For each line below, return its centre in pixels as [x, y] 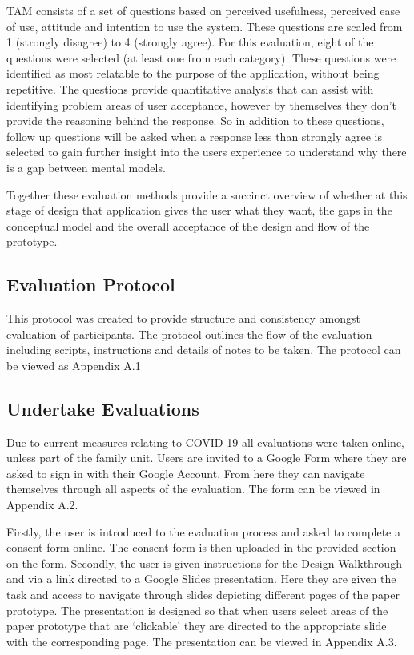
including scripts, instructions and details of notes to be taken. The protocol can [204, 350]
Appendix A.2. [42, 505]
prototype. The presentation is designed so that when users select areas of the [197, 610]
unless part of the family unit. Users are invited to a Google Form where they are [207, 458]
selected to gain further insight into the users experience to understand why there [207, 152]
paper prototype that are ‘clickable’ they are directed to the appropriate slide [197, 626]
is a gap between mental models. [86, 167]
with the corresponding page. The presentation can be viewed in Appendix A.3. [202, 641]
